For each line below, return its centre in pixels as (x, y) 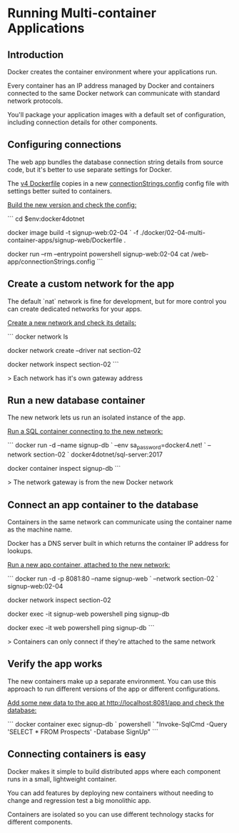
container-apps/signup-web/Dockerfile (65, 240)
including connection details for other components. (83, 122)
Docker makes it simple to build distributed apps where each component (114, 771)
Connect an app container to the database (103, 505)
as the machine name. (40, 529)
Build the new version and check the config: (72, 204)
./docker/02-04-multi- (173, 232)
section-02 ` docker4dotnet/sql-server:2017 (98, 454)
